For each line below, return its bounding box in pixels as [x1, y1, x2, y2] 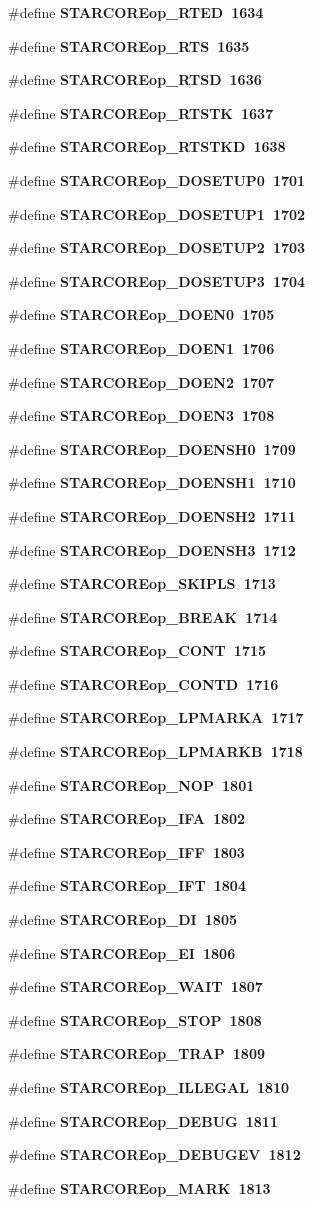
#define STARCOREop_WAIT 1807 [8, 976, 263, 997]
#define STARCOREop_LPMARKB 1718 [8, 741, 303, 762]
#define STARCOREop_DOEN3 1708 [8, 405, 275, 426]
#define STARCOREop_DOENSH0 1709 [8, 438, 296, 459]
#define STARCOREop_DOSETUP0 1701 [8, 169, 306, 190]
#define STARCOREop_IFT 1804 [8, 875, 246, 896]
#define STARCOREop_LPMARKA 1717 [8, 707, 304, 728]
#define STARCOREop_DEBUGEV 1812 [8, 1144, 301, 1165]
